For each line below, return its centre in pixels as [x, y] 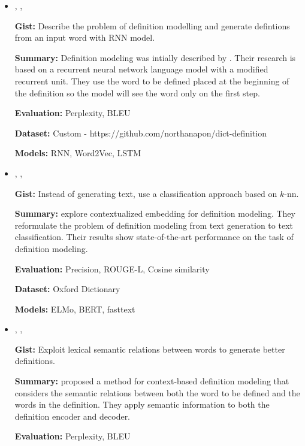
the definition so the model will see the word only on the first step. [137, 92]
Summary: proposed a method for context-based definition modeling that [152, 381]
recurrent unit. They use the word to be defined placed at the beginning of [152, 81]
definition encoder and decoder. [73, 416]
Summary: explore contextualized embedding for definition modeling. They [155, 213]
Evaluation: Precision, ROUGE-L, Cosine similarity [112, 268]
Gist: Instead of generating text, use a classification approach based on [146, 193]
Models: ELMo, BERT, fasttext [75, 309]
